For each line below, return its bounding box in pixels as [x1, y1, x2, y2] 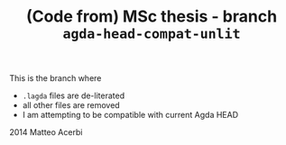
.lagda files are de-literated [22, 90, 125, 101]
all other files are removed [22, 100, 120, 111]
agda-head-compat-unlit [62, 25, 241, 42]
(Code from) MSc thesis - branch [25, 6, 278, 27]
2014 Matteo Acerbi [9, 127, 83, 138]
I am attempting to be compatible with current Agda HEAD [22, 110, 239, 121]
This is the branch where [9, 73, 102, 84]
